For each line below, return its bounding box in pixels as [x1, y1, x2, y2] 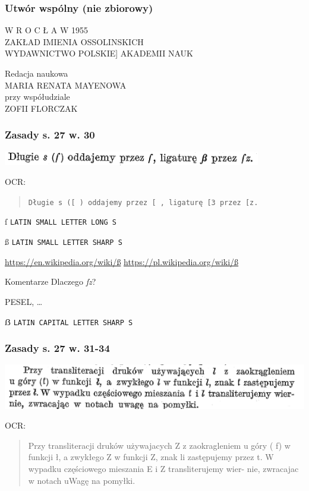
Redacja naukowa [5, 67, 68, 79]
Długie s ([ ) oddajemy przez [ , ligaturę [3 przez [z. [28, 198, 258, 207]
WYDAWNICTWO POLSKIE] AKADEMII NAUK [5, 47, 193, 59]
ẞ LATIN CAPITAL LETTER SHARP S [5, 315, 133, 328]
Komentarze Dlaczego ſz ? [5, 275, 96, 288]
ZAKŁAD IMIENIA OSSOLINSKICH [5, 35, 144, 48]
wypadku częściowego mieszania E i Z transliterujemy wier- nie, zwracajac [28, 462, 299, 474]
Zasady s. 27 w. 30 [5, 127, 95, 142]
